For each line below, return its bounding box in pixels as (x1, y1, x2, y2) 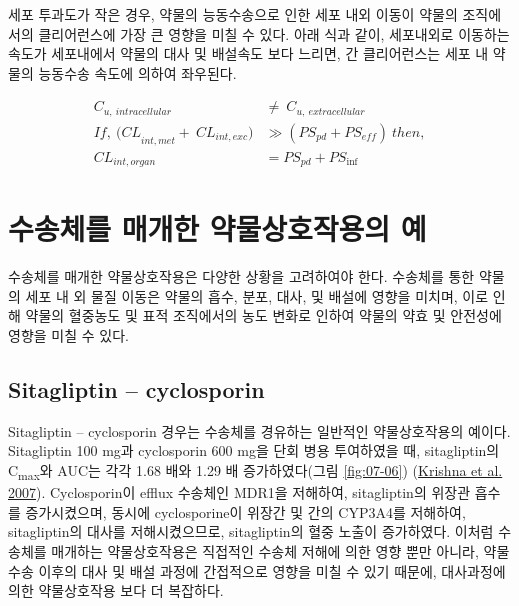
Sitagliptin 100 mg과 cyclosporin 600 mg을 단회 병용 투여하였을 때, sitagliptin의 (8, 440, 500, 461)
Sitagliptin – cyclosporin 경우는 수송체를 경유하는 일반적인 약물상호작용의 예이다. (8, 420, 511, 441)
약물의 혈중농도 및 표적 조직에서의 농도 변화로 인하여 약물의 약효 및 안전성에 (25, 305, 502, 326)
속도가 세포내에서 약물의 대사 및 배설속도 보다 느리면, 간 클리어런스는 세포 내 (8, 43, 489, 64)
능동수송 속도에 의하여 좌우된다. (38, 62, 237, 83)
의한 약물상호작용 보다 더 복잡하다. (8, 580, 224, 601)
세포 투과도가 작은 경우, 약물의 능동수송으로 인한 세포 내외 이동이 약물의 (8, 4, 458, 24)
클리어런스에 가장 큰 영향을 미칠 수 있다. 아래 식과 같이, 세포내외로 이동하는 (38, 23, 510, 44)
